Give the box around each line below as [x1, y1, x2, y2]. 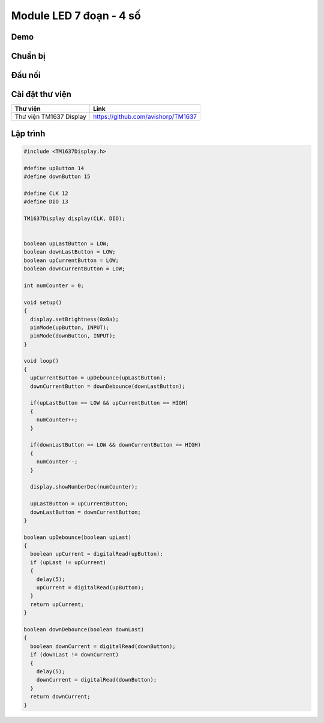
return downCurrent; [30, 693, 91, 700]
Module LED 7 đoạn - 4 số [11, 9, 141, 22]
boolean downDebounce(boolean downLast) [23, 626, 144, 632]
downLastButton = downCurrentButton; [30, 508, 141, 516]
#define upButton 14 [23, 165, 84, 171]
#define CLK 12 [23, 189, 68, 197]
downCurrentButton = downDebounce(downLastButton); [30, 382, 185, 390]
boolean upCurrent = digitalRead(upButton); [30, 550, 163, 558]
